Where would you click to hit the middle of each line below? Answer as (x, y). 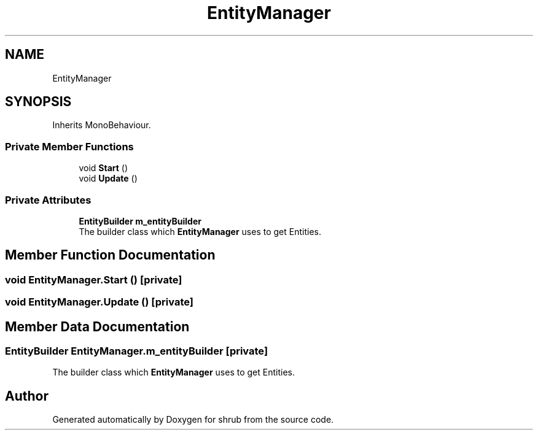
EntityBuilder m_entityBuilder (140, 221)
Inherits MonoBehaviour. (102, 125)
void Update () (108, 179)
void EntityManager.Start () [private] (94, 279)
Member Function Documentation (110, 255)
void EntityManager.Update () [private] (99, 302)
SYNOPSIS (38, 102)
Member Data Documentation (97, 326)
